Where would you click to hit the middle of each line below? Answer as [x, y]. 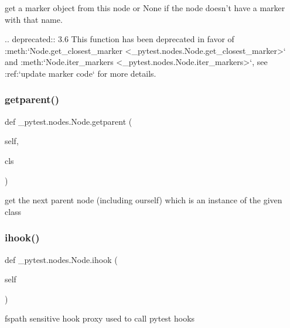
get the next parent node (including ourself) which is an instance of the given [144, 200]
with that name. [34, 19]
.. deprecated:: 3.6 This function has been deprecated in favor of [120, 39]
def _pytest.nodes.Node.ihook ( [61, 259]
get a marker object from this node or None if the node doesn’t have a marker [145, 8]
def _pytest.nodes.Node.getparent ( [69, 121]
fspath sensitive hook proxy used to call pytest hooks [100, 318]
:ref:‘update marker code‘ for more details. [81, 73]
